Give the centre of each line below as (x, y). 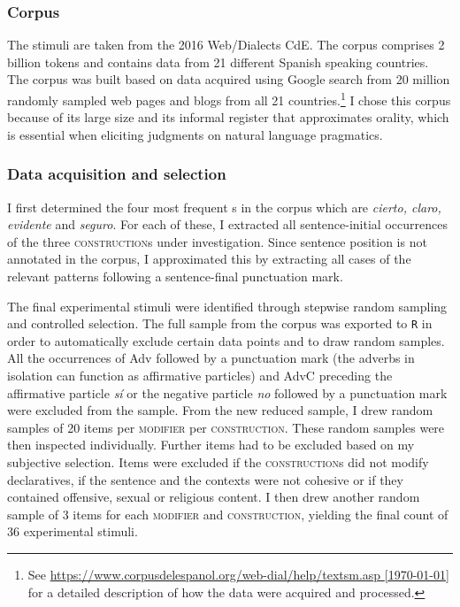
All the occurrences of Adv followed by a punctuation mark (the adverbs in (211, 358)
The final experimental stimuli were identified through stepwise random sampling (227, 306)
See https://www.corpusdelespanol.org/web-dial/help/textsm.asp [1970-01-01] (238, 574)
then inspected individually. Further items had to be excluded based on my (211, 445)
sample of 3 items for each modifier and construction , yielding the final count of (228, 514)
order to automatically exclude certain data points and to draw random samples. (226, 340)
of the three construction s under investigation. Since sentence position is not (217, 241)
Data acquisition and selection (117, 174)
